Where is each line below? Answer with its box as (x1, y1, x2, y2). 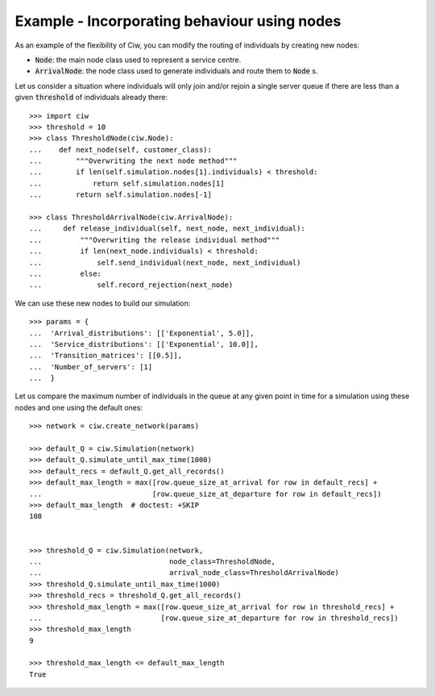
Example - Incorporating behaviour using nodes (14, 12, 342, 30)
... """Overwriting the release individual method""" (29, 235, 280, 244)
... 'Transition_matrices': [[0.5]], (29, 351, 183, 361)
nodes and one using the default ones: (14, 402, 143, 412)
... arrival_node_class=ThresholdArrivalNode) (29, 569, 340, 577)
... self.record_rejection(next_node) (29, 281, 234, 290)
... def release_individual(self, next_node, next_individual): (29, 224, 305, 233)
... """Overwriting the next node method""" (29, 156, 238, 165)
